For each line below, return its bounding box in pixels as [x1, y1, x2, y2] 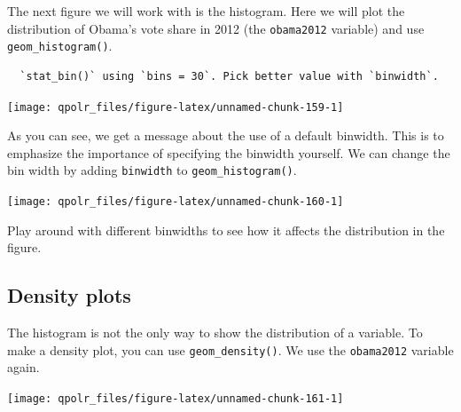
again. [7, 358, 40, 376]
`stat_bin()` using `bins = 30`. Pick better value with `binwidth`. [20, 69, 439, 83]
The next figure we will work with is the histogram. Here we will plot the [7, 2, 405, 20]
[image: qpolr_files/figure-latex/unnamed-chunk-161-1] [7, 392, 344, 405]
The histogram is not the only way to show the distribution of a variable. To [7, 323, 423, 342]
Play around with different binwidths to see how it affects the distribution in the [7, 220, 445, 239]
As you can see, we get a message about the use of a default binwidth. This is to [7, 126, 444, 145]
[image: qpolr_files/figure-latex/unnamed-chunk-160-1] [7, 195, 344, 208]
